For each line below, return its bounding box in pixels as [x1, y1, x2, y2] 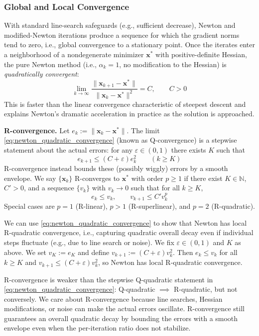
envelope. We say [4, 172, 56, 183]
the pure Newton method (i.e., [4, 59, 97, 69]
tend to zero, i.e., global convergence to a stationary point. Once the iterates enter [4, 39, 255, 50]
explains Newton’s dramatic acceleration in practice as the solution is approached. [4, 108, 255, 119]
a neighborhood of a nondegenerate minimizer [4, 49, 144, 59]
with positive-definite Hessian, [155, 49, 247, 59]
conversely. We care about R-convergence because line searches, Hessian [4, 293, 223, 304]
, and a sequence [24, 182, 74, 193]
